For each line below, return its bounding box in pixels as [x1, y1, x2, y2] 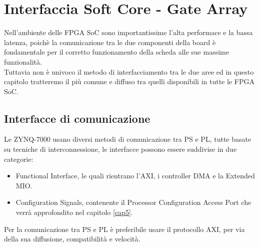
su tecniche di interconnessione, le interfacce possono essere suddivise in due [4, 144, 237, 154]
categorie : [4, 153, 33, 164]
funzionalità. [4, 56, 42, 67]
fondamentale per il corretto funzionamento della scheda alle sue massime [4, 47, 229, 57]
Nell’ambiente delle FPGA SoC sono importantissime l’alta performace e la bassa [4, 27, 253, 38]
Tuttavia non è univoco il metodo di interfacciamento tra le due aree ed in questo [4, 66, 254, 77]
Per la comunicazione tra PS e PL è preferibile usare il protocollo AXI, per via [4, 223, 245, 234]
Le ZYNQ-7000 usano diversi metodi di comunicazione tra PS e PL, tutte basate [4, 134, 251, 144]
